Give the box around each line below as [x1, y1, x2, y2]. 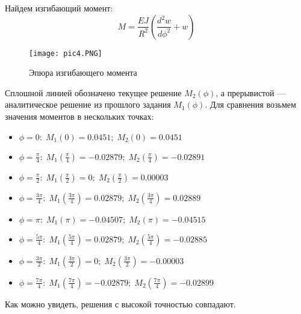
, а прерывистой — [216, 86, 286, 99]
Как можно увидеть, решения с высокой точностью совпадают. [5, 297, 236, 310]
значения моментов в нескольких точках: [5, 110, 154, 123]
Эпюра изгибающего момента [29, 66, 137, 79]
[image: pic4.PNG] [29, 49, 102, 58]
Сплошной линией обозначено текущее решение [5, 86, 182, 99]
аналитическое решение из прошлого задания [5, 98, 171, 111]
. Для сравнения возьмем [205, 98, 296, 111]
